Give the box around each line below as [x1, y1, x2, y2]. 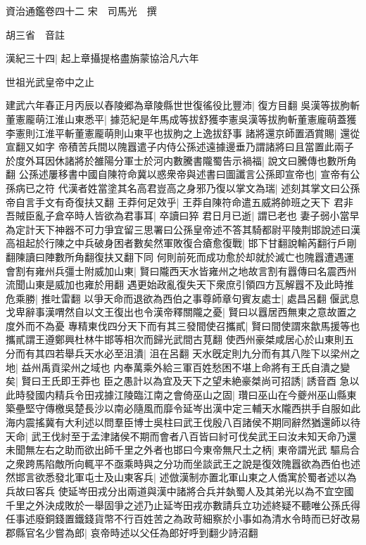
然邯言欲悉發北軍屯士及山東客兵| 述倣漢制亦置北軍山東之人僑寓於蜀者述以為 [6, 470, 357, 485]
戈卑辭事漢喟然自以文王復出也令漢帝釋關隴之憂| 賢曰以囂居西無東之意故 [6, 304, 337, 319]
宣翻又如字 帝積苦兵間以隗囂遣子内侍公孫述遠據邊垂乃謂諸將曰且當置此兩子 [6, 139, 354, 154]
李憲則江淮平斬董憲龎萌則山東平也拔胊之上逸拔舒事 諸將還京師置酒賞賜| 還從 [6, 125, 360, 140]
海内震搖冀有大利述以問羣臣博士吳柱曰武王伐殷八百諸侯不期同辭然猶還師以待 [6, 415, 360, 430]
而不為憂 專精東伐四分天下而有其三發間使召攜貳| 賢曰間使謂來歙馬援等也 [25, 318, 360, 333]
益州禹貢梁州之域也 [21, 359, 111, 374]
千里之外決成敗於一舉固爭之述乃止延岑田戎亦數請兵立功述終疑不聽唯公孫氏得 [6, 497, 360, 512]
